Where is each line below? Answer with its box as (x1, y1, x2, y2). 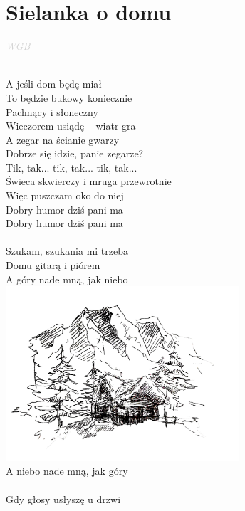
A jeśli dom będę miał (6, 76, 103, 91)
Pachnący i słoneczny (6, 104, 98, 119)
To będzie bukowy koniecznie (6, 90, 132, 105)
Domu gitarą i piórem (6, 258, 100, 273)
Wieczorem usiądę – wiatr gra (6, 118, 136, 133)
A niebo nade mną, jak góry (6, 463, 128, 478)
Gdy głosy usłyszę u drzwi (6, 491, 121, 506)
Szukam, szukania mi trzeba (6, 243, 129, 258)
